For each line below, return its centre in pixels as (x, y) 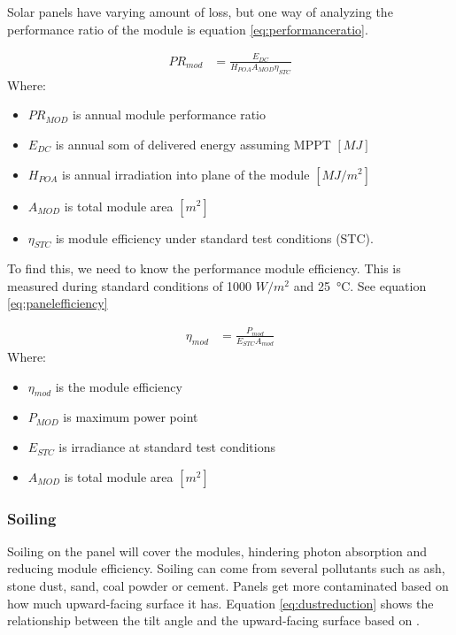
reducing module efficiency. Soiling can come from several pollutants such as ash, (226, 568)
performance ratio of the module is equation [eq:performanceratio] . (188, 29)
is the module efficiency (119, 386)
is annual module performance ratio (169, 115)
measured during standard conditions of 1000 (130, 285)
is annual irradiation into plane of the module (186, 174)
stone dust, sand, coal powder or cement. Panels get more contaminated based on (228, 586)
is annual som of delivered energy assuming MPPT (193, 144)
